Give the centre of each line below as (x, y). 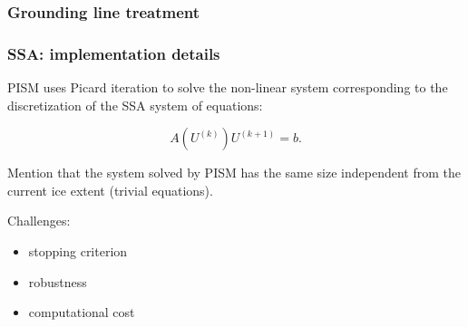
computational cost (82, 312)
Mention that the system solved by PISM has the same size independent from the (234, 173)
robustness (58, 281)
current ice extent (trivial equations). (110, 190)
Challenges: (39, 221)
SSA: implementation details (114, 53)
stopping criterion (78, 251)
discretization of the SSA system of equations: (135, 105)
